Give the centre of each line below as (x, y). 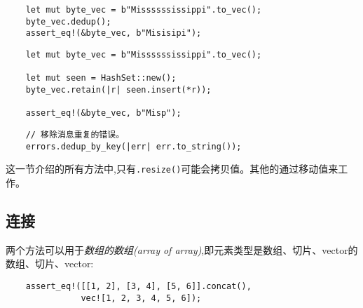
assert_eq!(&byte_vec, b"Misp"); (103, 113)
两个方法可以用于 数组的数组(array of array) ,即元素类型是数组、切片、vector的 (182, 249)
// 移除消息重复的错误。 (75, 134)
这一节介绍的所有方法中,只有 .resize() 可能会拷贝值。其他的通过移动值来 (172, 169)
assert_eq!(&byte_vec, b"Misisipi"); (114, 33)
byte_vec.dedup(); (68, 21)
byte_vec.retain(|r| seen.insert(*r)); (118, 89)
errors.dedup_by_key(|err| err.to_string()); (133, 146)
